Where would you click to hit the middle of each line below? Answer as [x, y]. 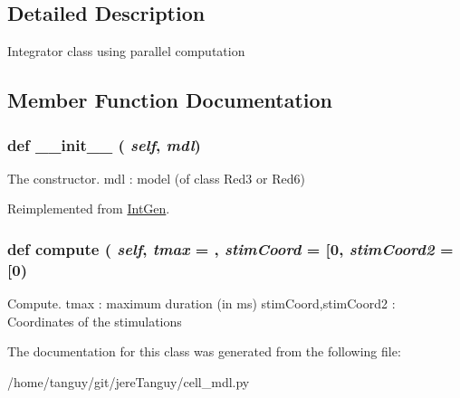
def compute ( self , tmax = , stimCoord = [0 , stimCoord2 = [230, 248]
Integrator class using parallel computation [126, 51]
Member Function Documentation [170, 100]
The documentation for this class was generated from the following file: [204, 351]
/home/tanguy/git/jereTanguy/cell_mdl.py [129, 381]
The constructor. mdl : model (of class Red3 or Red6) [156, 178]
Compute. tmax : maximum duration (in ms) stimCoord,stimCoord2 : [201, 303]
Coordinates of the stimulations [95, 321]
